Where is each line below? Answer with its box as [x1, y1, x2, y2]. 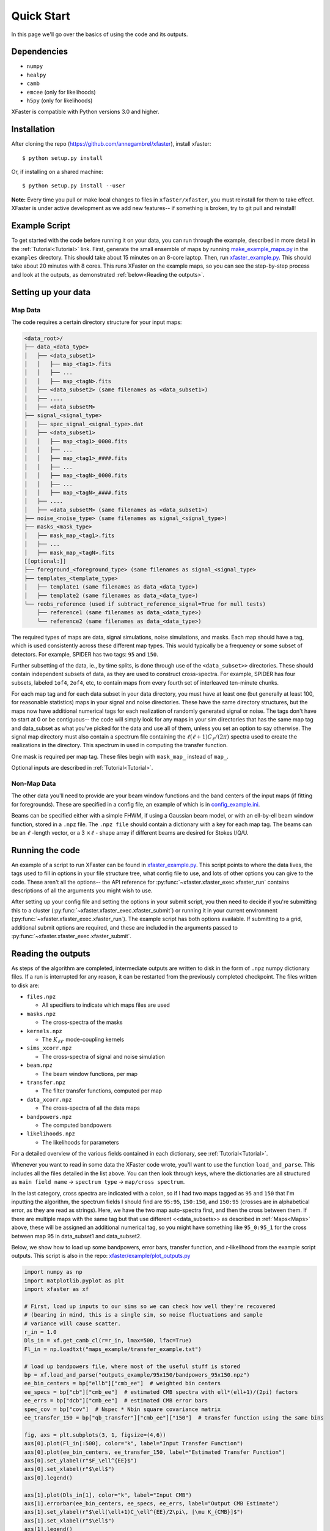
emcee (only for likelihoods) [26, 88, 96, 96]
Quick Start [11, 9, 70, 23]
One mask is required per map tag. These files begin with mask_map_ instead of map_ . [11, 753, 229, 760]
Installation [11, 124, 55, 135]
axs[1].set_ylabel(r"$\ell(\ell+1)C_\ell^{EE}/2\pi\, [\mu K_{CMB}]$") [24, 1508, 244, 1516]
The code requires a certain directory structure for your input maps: [11, 318, 182, 326]
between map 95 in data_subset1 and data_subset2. [11, 1232, 142, 1239]
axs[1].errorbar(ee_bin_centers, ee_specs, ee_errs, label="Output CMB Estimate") [24, 1500, 279, 1507]
